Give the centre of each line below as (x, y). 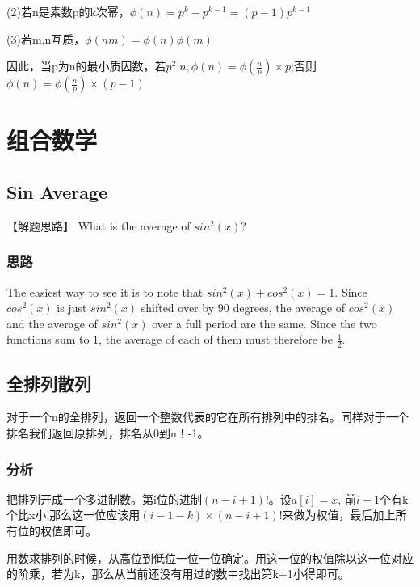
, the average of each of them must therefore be (216, 339)
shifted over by (178, 308)
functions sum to (48, 339)
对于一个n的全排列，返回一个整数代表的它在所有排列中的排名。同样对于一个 (208, 417)
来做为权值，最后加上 (339, 515)
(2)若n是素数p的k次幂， (68, 11)
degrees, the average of (289, 308)
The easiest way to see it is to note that (105, 291)
